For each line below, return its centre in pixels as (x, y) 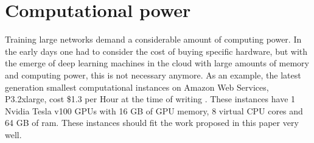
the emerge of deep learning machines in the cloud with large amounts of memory (157, 63)
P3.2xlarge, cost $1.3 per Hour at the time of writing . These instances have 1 (150, 99)
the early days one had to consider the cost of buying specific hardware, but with (156, 51)
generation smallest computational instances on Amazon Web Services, (137, 87)
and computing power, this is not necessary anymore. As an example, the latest (153, 75)
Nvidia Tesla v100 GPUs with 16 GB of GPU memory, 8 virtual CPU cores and (154, 110)
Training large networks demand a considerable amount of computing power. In (153, 39)
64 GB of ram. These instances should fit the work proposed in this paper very (152, 123)
